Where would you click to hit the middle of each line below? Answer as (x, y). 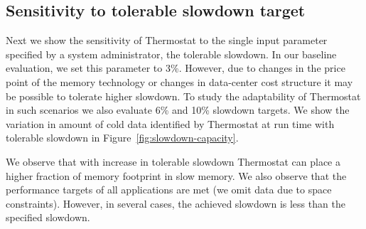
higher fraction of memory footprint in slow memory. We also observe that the (176, 175)
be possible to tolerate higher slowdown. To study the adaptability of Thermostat (183, 96)
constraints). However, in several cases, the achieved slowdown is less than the (176, 203)
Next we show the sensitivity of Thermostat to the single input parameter (167, 40)
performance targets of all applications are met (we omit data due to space (169, 190)
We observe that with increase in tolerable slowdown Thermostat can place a (173, 161)
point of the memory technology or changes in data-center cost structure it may (179, 81)
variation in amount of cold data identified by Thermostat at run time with (170, 123)
